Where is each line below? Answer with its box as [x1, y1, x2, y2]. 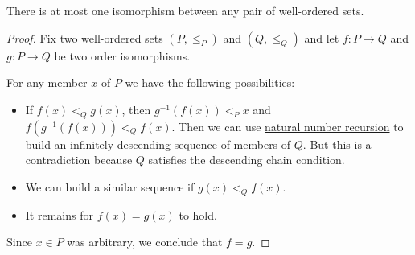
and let [304, 29, 339, 46]
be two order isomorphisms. [54, 47, 191, 64]
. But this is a [302, 135, 372, 152]
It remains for [25, 206, 93, 223]
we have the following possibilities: [125, 74, 295, 91]
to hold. [179, 206, 217, 223]
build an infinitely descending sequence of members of [25, 135, 291, 152]
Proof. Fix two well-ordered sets [6, 29, 163, 46]
